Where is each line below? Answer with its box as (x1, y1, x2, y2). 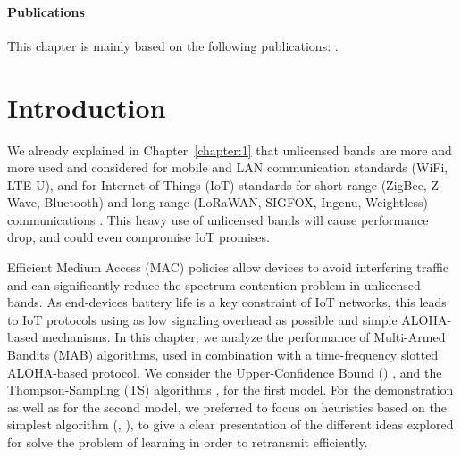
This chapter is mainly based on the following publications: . (7, 36, 339, 54)
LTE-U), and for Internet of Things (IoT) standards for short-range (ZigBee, (7, 175, 427, 194)
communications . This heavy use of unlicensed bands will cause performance (7, 210, 429, 228)
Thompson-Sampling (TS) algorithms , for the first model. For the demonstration (7, 380, 454, 399)
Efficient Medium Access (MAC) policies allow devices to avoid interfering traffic (7, 258, 449, 277)
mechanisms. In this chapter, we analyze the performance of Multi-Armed (41, 328, 446, 346)
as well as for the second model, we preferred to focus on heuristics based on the (7, 397, 447, 416)
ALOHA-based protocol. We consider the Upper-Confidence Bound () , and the (7, 362, 442, 381)
